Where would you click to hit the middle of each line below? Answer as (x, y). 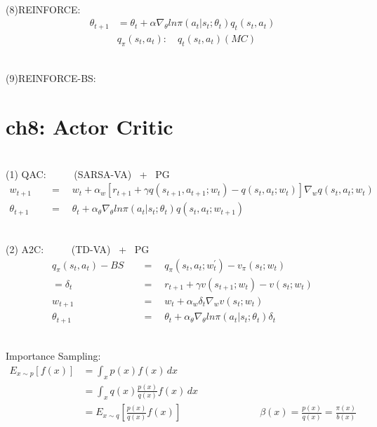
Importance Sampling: (53, 356)
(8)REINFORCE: (43, 9)
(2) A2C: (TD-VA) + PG (78, 249)
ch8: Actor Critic (90, 127)
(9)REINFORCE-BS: (51, 78)
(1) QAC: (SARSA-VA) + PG (88, 174)
